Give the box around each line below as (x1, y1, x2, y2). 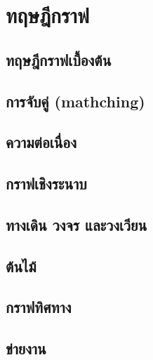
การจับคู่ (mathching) (6, 90, 145, 112)
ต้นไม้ (6, 255, 36, 276)
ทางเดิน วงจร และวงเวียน (6, 213, 147, 235)
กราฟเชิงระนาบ (6, 173, 87, 194)
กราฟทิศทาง (6, 296, 72, 318)
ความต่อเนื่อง (6, 131, 76, 153)
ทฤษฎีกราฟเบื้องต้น (6, 48, 112, 70)
